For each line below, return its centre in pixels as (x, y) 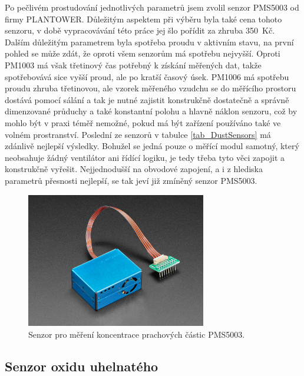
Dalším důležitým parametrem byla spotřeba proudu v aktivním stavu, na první (149, 42)
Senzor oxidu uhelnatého (82, 366)
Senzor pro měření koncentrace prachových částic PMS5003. (137, 334)
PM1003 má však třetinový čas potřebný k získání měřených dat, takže (133, 65)
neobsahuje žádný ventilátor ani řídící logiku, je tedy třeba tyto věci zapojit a (145, 157)
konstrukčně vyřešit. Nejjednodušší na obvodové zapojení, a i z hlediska (134, 169)
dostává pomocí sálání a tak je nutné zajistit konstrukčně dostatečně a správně (147, 99)
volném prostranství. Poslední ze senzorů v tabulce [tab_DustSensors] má (138, 134)
